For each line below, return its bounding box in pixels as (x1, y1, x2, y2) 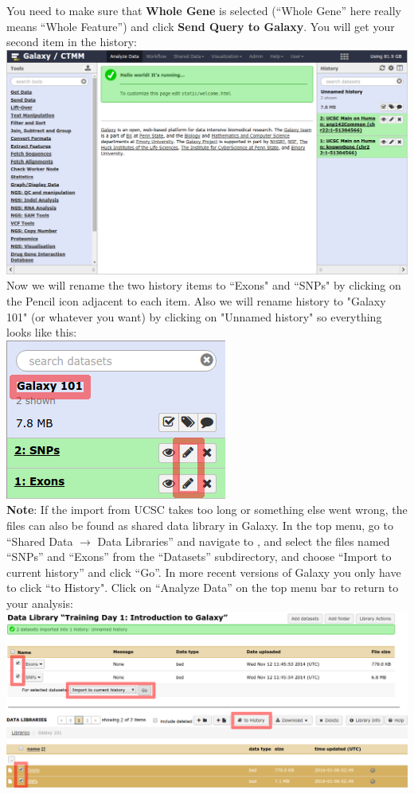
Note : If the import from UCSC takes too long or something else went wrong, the (6, 501, 408, 518)
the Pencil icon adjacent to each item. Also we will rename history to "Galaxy (6, 292, 386, 309)
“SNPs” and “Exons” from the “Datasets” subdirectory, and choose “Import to (6, 548, 392, 565)
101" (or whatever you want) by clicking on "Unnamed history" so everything (6, 308, 382, 325)
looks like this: (6, 324, 77, 341)
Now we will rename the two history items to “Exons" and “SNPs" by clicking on (6, 277, 401, 294)
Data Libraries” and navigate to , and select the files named (97, 532, 390, 549)
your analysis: (6, 594, 73, 611)
